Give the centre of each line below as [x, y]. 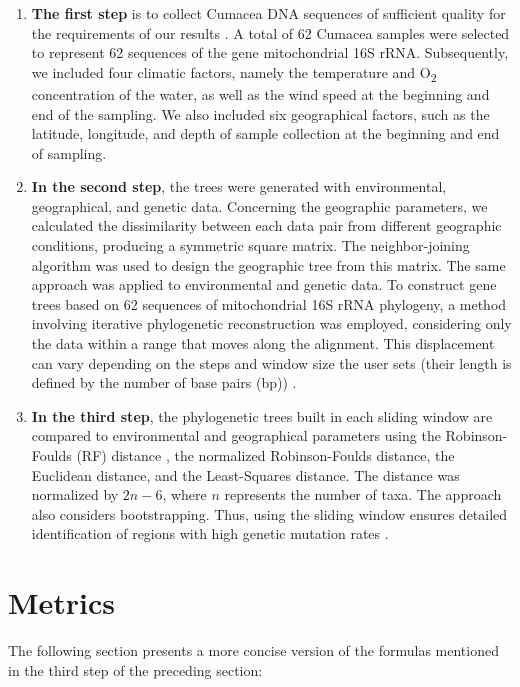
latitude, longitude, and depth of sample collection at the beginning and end [265, 133]
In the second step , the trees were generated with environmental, [239, 186]
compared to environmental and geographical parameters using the [236, 435]
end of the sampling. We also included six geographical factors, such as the [260, 113]
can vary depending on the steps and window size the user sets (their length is [271, 362]
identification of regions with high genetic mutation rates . [210, 533]
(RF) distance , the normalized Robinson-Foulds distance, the [265, 455]
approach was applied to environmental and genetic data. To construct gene [264, 284]
